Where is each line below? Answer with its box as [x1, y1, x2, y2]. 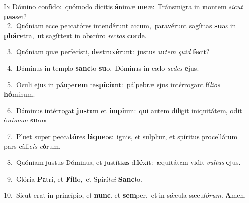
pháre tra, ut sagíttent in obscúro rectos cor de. [4, 30, 147, 40]
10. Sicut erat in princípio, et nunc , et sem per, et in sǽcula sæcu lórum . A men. [4, 190, 246, 200]
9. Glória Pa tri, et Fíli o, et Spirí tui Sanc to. [7, 173, 142, 183]
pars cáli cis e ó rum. [4, 141, 61, 151]
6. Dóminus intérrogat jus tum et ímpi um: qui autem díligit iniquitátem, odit [7, 105, 242, 115]
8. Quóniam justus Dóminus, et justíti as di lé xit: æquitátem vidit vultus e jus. [7, 157, 241, 167]
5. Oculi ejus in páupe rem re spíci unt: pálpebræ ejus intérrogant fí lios [7, 79, 220, 89]
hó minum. [4, 89, 35, 99]
